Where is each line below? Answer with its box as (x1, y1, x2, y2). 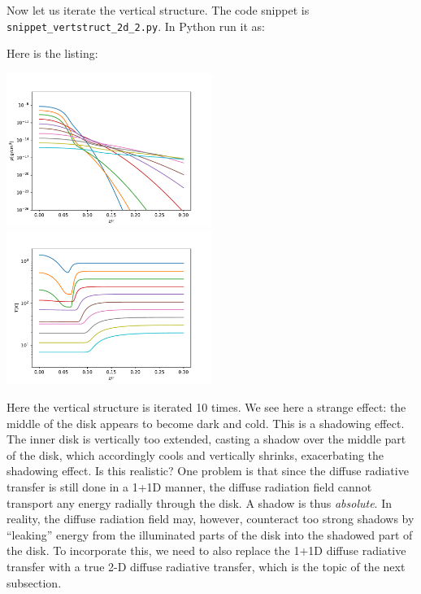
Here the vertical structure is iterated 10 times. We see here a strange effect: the (7, 399, 406, 416)
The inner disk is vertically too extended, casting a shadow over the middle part (7, 430, 406, 448)
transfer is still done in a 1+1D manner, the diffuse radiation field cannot (7, 478, 372, 495)
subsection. (7, 574, 62, 591)
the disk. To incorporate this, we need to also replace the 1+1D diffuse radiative (7, 542, 406, 559)
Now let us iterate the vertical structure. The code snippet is (7, 2, 310, 18)
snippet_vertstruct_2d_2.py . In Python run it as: (7, 17, 265, 34)
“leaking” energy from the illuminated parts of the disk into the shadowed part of (7, 526, 413, 543)
